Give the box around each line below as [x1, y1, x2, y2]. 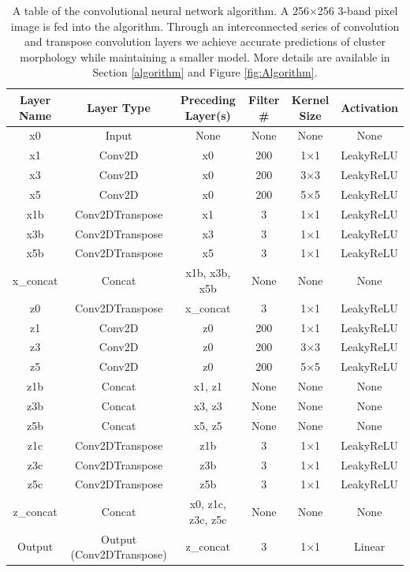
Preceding [180, 91, 236, 107]
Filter [248, 91, 280, 107]
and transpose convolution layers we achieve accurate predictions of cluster [24, 33, 386, 50]
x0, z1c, [189, 495, 226, 512]
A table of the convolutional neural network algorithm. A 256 [12, 2, 309, 18]
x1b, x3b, [185, 264, 231, 281]
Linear [354, 538, 386, 555]
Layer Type [87, 99, 151, 115]
